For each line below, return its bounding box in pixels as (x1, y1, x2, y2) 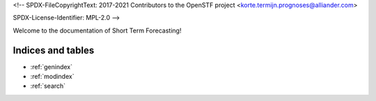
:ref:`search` (30, 82, 66, 90)
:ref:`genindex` (30, 62, 73, 71)
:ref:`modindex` (30, 73, 75, 81)
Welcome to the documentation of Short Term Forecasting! (13, 26, 182, 35)
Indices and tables (13, 44, 95, 56)
